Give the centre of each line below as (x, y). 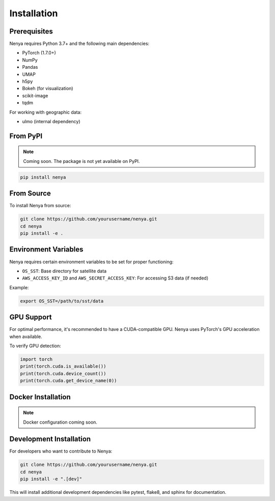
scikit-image (35, 95)
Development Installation (50, 439)
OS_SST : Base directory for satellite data (64, 271)
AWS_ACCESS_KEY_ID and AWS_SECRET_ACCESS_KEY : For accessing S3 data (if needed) (115, 278)
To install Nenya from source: (40, 206)
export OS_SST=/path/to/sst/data (62, 301)
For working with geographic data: (45, 112)
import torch (36, 359)
